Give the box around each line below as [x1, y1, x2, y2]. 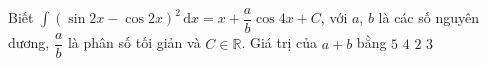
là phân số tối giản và [67, 32, 201, 53]
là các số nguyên [378, 7, 479, 28]
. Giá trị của [241, 32, 317, 53]
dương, [8, 32, 50, 53]
